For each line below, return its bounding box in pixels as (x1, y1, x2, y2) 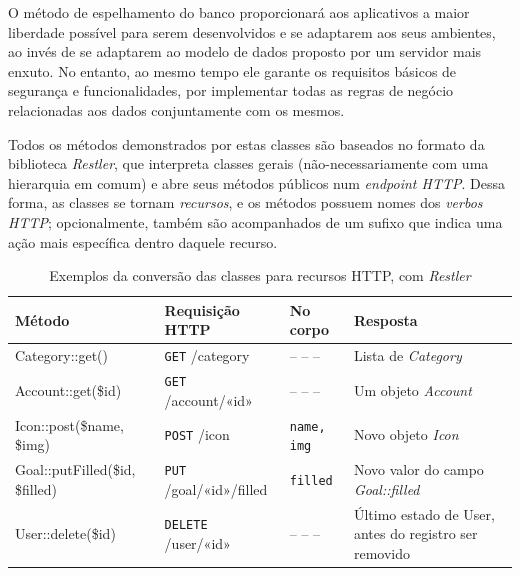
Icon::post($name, (15, 414, 124, 435)
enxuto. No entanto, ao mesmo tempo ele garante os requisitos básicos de (8, 60, 457, 81)
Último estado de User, (353, 503, 495, 524)
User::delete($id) (15, 523, 116, 544)
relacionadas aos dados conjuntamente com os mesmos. (8, 99, 345, 120)
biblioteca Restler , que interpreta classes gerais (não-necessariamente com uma (8, 153, 489, 174)
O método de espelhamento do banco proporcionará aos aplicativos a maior (8, 2, 470, 22)
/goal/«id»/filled (164, 478, 268, 499)
